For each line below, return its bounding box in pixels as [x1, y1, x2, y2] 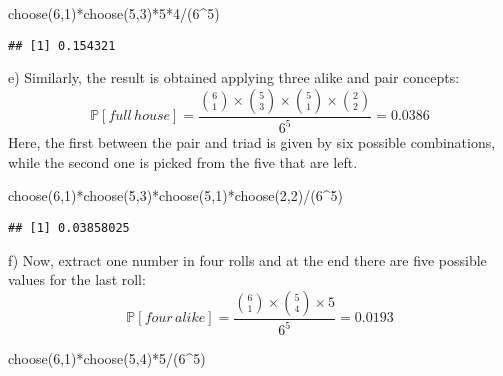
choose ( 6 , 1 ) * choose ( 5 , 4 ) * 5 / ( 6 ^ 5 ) [8, 348, 206, 369]
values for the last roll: [8, 269, 146, 290]
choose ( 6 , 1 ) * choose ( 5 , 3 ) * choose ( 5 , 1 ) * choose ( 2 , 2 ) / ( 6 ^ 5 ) [8, 185, 343, 206]
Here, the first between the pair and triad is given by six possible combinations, [8, 132, 496, 153]
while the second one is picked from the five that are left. [8, 151, 358, 172]
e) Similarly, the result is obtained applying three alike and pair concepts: [8, 67, 460, 88]
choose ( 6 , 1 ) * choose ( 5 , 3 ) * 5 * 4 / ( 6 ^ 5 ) [8, 3, 220, 23]
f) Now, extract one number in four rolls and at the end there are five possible [8, 249, 487, 270]
